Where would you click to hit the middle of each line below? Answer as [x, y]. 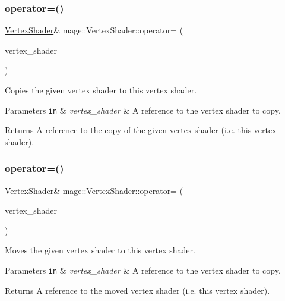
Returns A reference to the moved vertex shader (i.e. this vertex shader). [137, 290]
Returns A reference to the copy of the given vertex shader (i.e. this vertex [141, 130]
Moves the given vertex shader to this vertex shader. [100, 250]
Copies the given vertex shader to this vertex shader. [101, 90]
